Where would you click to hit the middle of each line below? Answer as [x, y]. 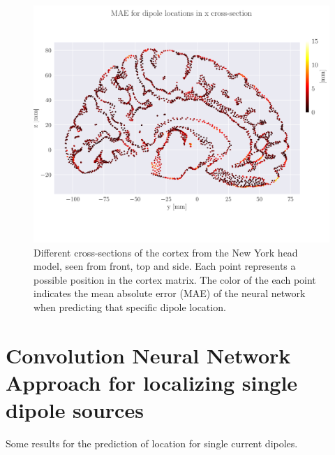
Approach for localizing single [152, 383]
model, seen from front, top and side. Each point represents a [165, 266]
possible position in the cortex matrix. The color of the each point [175, 279]
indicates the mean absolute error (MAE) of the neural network [170, 293]
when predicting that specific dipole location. [130, 307]
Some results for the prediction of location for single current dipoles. [152, 443]
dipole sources [75, 410]
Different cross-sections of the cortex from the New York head [166, 252]
